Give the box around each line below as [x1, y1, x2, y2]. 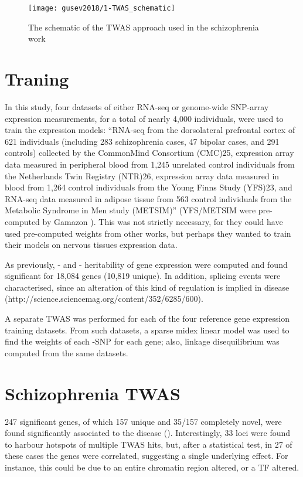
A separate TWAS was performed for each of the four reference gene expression [5, 312, 290, 325]
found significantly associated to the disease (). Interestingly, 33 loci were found [5, 427, 291, 439]
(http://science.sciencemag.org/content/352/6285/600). [5, 292, 203, 305]
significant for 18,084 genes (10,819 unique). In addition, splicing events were [5, 270, 281, 282]
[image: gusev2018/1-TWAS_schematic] [28, 4, 175, 12]
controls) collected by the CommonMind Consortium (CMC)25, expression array [5, 146, 294, 159]
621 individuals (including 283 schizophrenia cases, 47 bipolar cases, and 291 [5, 135, 280, 147]
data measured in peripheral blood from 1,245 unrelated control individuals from [5, 158, 295, 170]
